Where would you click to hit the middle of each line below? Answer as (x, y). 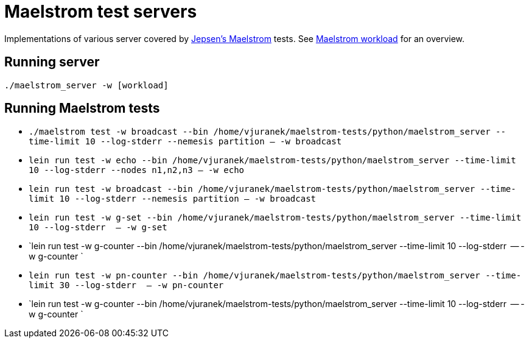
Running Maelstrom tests (82, 108)
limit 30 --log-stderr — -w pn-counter (126, 285)
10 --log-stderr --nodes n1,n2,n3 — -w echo (137, 170)
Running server (52, 62)
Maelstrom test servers (101, 12)
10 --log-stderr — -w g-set (98, 228)
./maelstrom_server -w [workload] (86, 85)
